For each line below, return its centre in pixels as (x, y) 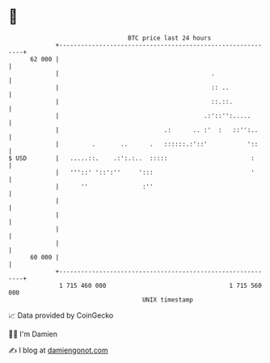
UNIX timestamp (168, 300)
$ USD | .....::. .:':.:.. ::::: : (131, 158)
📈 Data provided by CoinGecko (61, 315)
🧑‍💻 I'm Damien (33, 334)
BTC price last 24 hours (170, 38)
